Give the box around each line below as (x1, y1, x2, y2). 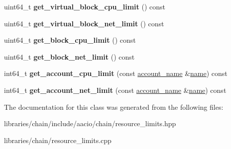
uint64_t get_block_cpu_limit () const (4, 35, 136, 45)
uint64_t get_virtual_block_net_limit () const (4, 18, 164, 28)
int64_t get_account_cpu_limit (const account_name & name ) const (4, 68, 228, 78)
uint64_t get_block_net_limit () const (4, 51, 135, 62)
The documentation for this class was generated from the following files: (4, 101, 224, 112)
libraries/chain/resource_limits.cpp (4, 135, 112, 145)
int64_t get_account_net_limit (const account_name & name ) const (4, 84, 227, 95)
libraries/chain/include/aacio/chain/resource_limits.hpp (4, 118, 176, 129)
